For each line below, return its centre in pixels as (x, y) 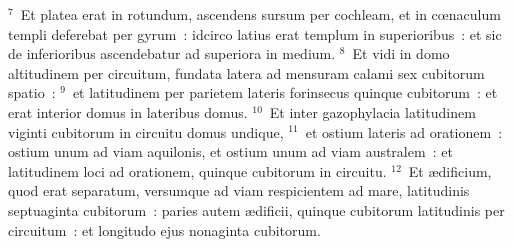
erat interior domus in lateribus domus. (128, 111)
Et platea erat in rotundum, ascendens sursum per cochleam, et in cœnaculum (260, 14)
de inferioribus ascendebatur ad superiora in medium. (172, 53)
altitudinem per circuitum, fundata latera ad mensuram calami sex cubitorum (246, 72)
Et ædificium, (450, 170)
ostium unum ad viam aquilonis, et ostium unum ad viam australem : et (230, 151)
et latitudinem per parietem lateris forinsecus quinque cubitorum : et (285, 92)
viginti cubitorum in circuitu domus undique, (146, 131)
